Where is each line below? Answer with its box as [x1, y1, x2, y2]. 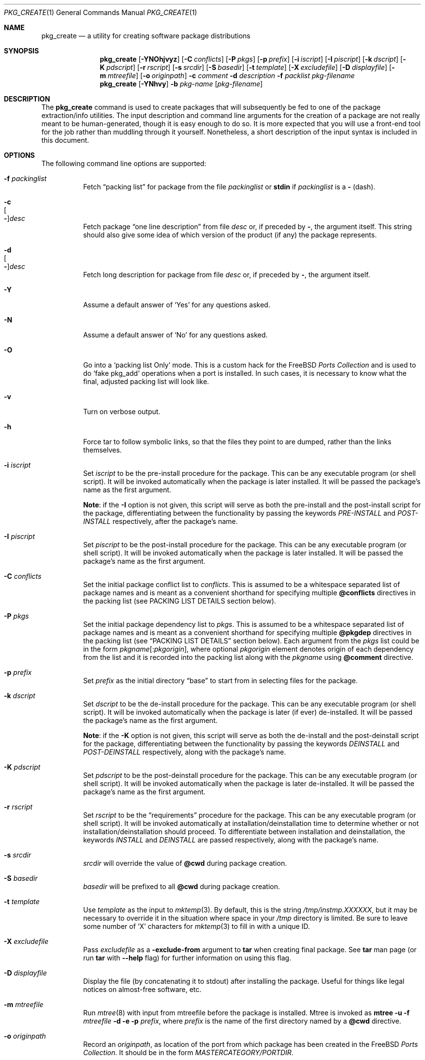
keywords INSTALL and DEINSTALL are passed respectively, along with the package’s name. [83, 836, 379, 844]
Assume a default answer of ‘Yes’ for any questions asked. [83, 301, 270, 309]
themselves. [83, 446, 122, 454]
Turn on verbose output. [83, 407, 161, 416]
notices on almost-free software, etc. [83, 985, 202, 993]
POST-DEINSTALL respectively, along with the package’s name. [83, 748, 286, 756]
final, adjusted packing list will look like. [83, 377, 209, 386]
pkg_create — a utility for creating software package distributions [41, 32, 250, 40]
